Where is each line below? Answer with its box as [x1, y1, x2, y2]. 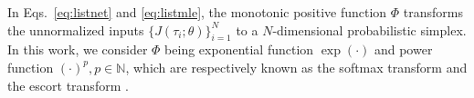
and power [374, 40, 433, 59]
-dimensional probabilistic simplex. [272, 20, 467, 39]
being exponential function [164, 40, 314, 59]
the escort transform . [7, 75, 129, 94]
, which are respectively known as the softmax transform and [125, 57, 468, 76]
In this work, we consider [7, 40, 148, 59]
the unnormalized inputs [7, 20, 144, 39]
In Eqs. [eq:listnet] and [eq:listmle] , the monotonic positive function [7, 3, 387, 21]
